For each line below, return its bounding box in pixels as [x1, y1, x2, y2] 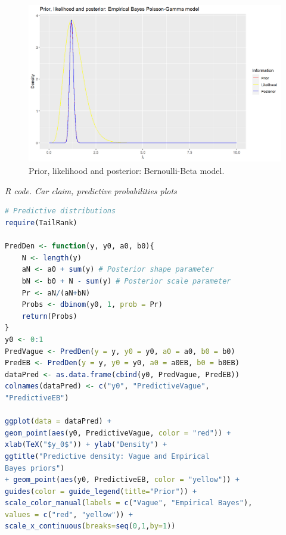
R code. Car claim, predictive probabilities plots [5, 184, 177, 197]
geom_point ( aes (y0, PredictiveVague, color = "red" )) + [5, 428, 231, 437]
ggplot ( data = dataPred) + [5, 417, 111, 426]
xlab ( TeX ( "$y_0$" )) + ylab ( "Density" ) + [5, 440, 167, 449]
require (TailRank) [5, 219, 77, 228]
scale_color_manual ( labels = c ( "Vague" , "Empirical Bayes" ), [5, 499, 253, 508]
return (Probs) [21, 312, 77, 321]
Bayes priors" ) [5, 464, 65, 472]
